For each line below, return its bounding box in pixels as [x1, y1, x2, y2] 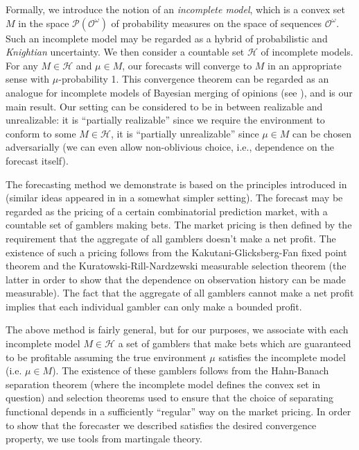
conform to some [6, 126, 76, 140]
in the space [18, 15, 69, 30]
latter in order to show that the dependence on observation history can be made [6, 272, 346, 286]
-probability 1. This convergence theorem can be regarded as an [58, 72, 329, 86]
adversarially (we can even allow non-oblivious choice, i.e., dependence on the [6, 140, 334, 154]
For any [6, 58, 38, 72]
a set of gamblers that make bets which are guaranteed [118, 336, 351, 351]
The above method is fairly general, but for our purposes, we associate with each [6, 322, 349, 337]
